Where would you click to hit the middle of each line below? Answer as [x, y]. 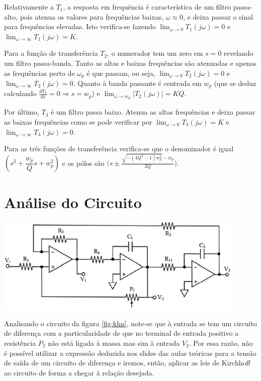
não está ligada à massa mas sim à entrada [114, 343]
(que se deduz [235, 83]
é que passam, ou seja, [121, 73]
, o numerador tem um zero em [155, 53]
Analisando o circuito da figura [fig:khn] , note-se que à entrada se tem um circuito [130, 323]
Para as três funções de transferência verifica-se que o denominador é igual [119, 149]
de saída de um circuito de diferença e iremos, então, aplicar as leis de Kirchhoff [127, 363]
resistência [20, 343]
